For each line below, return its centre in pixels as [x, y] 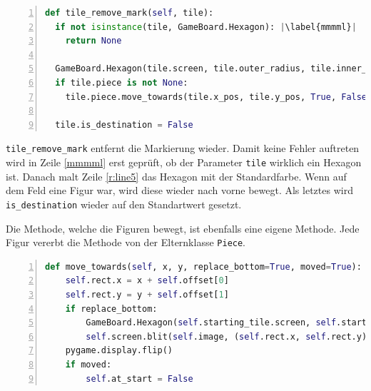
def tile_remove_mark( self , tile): [129, 13]
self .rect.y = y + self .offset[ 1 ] [147, 294]
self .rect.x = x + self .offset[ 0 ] [147, 281]
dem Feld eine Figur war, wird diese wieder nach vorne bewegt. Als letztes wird [179, 190]
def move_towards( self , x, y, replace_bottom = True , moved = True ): [203, 266]
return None [93, 41]
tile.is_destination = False [124, 125]
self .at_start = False [139, 379]
